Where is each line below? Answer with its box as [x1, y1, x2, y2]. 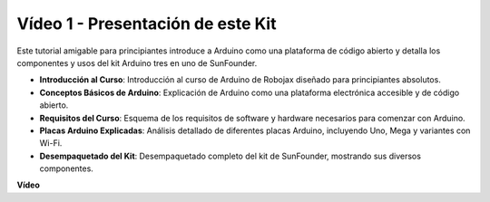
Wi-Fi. [39, 138, 63, 149]
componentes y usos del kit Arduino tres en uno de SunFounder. [16, 57, 258, 68]
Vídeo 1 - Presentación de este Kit [16, 14, 277, 34]
